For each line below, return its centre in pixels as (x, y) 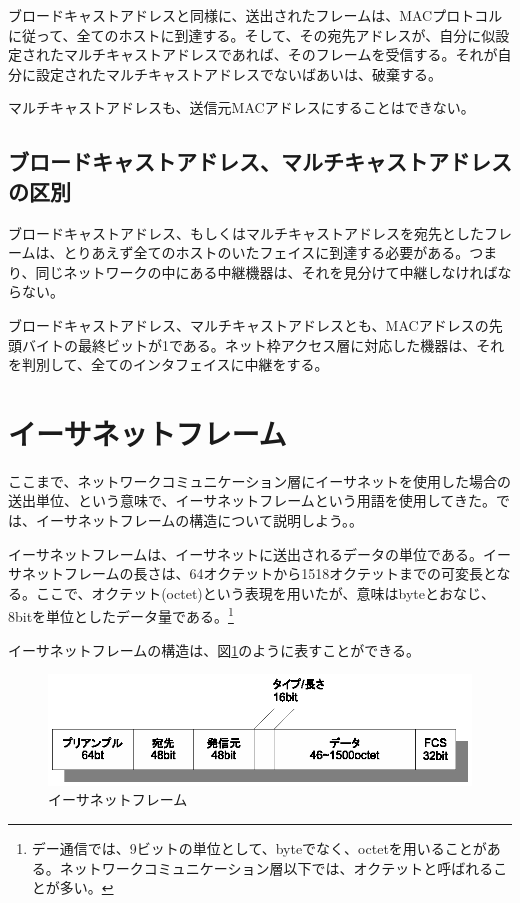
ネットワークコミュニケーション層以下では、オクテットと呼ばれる (276, 867)
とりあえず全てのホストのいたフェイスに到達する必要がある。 (266, 252)
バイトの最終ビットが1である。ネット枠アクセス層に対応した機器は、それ (263, 344)
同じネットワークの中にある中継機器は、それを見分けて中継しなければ (266, 271)
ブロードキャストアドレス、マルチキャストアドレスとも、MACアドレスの (248, 324)
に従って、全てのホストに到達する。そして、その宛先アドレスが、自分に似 (252, 34)
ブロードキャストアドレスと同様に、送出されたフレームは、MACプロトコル (255, 15)
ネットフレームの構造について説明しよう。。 (220, 520)
